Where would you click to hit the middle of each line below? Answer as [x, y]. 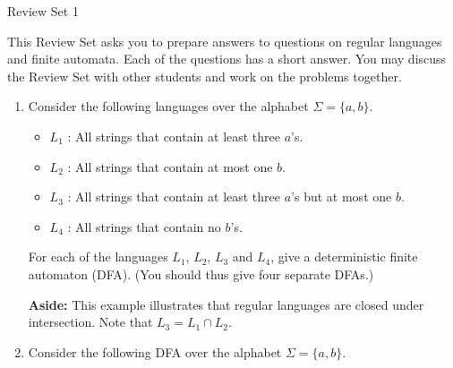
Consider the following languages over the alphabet [168, 106]
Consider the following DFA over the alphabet [155, 351]
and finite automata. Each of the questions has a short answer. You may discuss [227, 59]
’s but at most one [342, 197]
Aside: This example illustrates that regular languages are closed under [226, 304]
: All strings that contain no [144, 226]
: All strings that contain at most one [170, 166]
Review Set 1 [43, 11]
